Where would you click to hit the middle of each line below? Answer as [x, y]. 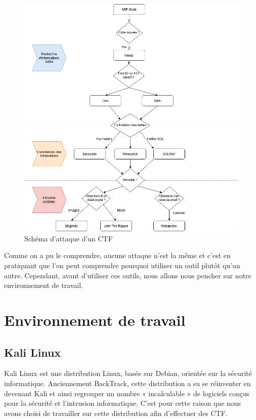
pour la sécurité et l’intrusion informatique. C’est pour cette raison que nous [123, 403]
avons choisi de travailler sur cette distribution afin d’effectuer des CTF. [116, 413]
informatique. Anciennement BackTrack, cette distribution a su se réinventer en [127, 383]
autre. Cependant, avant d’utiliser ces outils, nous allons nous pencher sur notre [128, 275]
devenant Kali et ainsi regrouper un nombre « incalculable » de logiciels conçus [127, 393]
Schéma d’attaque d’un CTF [69, 238]
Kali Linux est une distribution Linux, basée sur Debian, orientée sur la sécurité [128, 373]
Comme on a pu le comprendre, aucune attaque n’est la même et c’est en [117, 255]
